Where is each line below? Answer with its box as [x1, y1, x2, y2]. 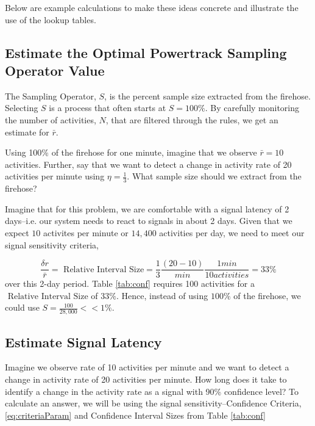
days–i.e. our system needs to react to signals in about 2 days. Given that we [5, 214, 292, 227]
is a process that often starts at [49, 101, 166, 114]
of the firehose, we [233, 289, 301, 301]
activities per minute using [5, 170, 105, 182]
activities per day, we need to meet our [159, 226, 305, 239]
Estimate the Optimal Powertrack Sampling [5, 43, 287, 62]
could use [5, 301, 40, 314]
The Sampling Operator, [5, 89, 96, 102]
